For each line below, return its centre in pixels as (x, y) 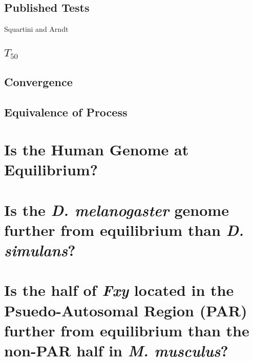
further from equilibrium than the (127, 330)
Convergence (38, 81)
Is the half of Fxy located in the (119, 290)
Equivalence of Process (66, 112)
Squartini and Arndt (36, 29)
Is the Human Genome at (97, 149)
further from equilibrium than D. (124, 230)
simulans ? (40, 250)
